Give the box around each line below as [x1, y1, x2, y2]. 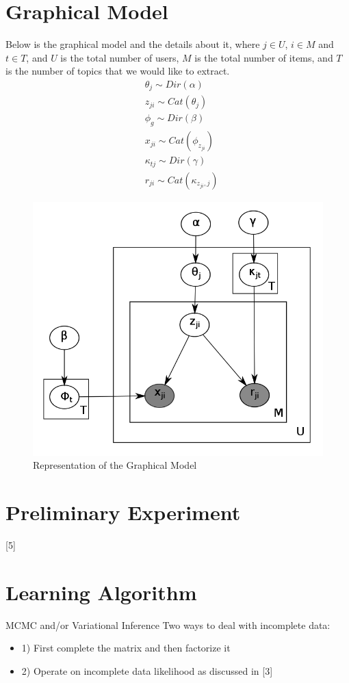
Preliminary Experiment [5, 498, 241, 526]
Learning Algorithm [5, 578, 197, 606]
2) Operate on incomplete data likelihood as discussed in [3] [21, 663, 273, 678]
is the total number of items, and [194, 50, 333, 64]
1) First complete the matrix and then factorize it [21, 641, 231, 655]
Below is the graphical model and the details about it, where [5, 37, 260, 51]
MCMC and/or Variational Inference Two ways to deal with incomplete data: [5, 617, 331, 632]
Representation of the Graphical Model [33, 458, 197, 472]
